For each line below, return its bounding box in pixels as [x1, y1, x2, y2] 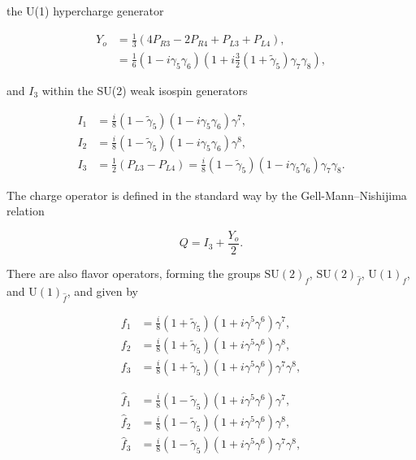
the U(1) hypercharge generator [6, 2, 164, 19]
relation [6, 202, 45, 219]
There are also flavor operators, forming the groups [6, 264, 261, 281]
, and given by [67, 282, 138, 299]
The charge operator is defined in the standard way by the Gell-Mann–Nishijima [6, 186, 407, 203]
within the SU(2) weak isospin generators [41, 82, 248, 98]
